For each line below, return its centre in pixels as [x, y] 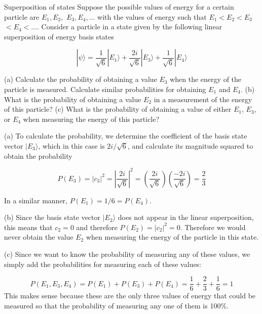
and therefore [97, 227]
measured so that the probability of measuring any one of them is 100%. [116, 305]
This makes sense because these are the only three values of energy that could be [130, 296]
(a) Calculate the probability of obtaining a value [81, 79]
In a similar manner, [36, 200]
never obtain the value [39, 237]
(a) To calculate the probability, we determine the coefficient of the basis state [126, 136]
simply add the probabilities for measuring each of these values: [103, 264]
